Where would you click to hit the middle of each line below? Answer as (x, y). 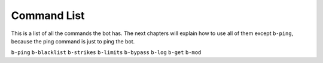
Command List (48, 15)
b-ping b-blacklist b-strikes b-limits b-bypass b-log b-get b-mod (106, 53)
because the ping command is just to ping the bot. (73, 41)
